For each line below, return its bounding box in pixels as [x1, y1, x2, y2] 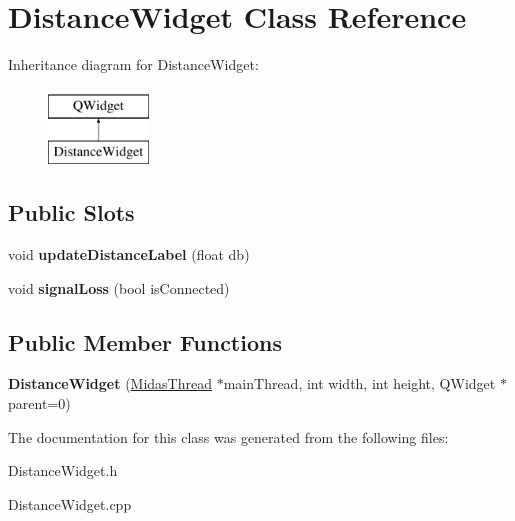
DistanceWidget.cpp [8, 493, 132, 514]
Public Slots [8, 197, 135, 228]
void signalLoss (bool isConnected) [8, 277, 230, 298]
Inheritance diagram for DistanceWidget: [8, 54, 259, 75]
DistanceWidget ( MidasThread [8, 373, 213, 394]
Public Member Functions [8, 326, 282, 357]
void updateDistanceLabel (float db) [8, 244, 250, 265]
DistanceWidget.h [8, 460, 118, 481]
